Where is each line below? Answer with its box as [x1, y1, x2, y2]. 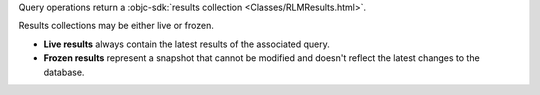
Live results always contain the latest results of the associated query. [43, 38, 330, 50]
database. [43, 66, 85, 78]
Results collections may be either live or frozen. [18, 20, 214, 32]
